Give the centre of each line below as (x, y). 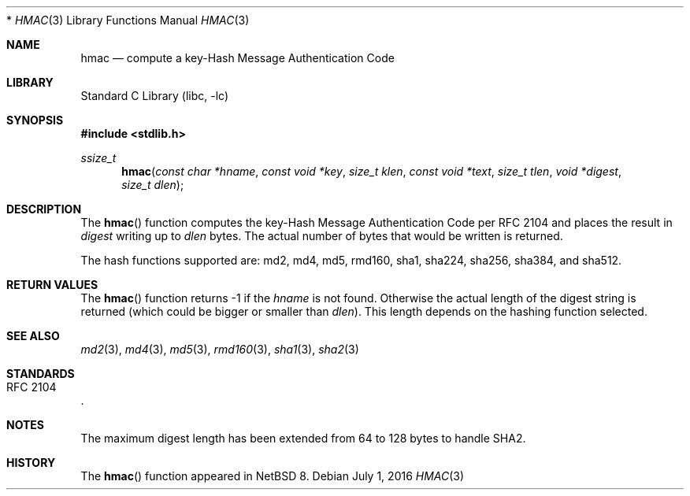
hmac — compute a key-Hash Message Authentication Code (237, 58)
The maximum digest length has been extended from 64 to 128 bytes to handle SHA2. (303, 438)
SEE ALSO (33, 336)
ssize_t (98, 158)
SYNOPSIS (35, 120)
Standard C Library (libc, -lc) (155, 96)
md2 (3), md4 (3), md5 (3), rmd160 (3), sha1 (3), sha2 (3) (220, 349)
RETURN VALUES (52, 285)
